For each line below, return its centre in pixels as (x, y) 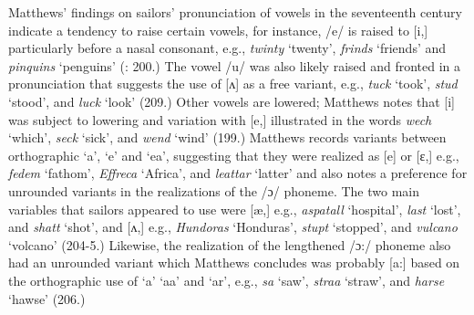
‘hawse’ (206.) (47, 298)
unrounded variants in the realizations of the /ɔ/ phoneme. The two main (214, 190)
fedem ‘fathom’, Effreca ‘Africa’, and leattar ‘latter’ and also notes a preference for (238, 173)
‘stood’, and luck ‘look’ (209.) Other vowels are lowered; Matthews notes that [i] (232, 101)
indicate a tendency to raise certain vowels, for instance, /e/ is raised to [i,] (218, 30)
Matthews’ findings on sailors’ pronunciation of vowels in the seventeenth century (235, 12)
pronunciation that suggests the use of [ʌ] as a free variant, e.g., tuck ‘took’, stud (233, 84)
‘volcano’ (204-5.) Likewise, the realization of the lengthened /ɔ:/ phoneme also (230, 244)
